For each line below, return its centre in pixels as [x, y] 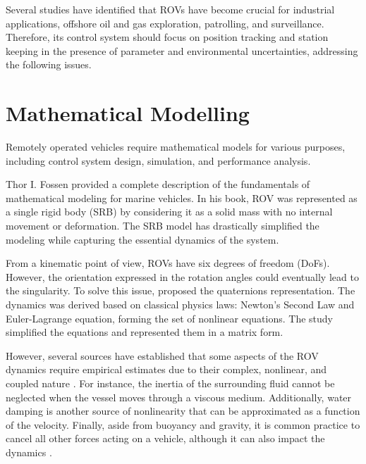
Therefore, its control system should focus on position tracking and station [167, 37]
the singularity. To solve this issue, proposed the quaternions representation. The [181, 290]
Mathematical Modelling [128, 113]
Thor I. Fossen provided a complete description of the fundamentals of [158, 184]
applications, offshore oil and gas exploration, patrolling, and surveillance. [165, 23]
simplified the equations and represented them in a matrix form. [145, 332]
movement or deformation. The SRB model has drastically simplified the [163, 226]
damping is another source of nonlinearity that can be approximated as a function [183, 411]
